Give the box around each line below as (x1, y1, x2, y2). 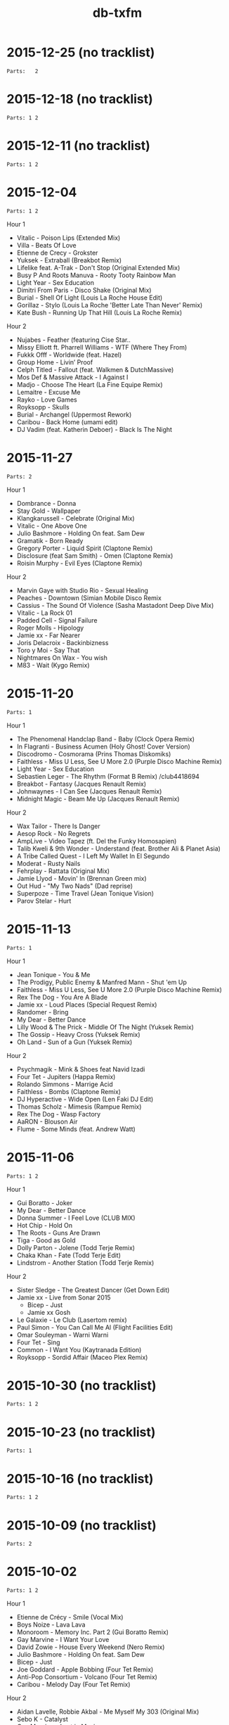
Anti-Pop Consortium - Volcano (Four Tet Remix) (16, 1673, 157, 1681)
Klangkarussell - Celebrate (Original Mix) (16, 514, 135, 522)
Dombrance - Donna (16, 499, 77, 507)
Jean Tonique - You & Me (16, 970, 91, 979)
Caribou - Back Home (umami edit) (16, 417, 118, 426)
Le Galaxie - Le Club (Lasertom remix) (16, 1316, 127, 1324)
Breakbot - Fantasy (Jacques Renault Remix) (16, 779, 147, 788)
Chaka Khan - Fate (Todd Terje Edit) (16, 1251, 121, 1259)
